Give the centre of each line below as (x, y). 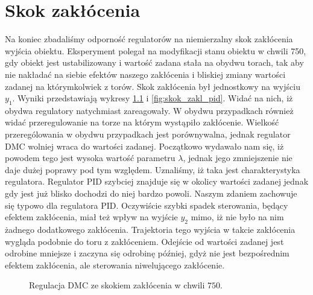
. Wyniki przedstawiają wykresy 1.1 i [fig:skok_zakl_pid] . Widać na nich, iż (153, 98)
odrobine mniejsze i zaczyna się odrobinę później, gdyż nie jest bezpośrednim (147, 253)
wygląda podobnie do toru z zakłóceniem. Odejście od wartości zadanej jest (144, 241)
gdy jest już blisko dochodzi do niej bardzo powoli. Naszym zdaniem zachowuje (151, 193)
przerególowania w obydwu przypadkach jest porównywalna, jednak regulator (148, 134)
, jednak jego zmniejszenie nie (238, 158)
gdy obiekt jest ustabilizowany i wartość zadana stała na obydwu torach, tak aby (154, 62)
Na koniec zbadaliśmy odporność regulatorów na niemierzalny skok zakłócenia (149, 39)
